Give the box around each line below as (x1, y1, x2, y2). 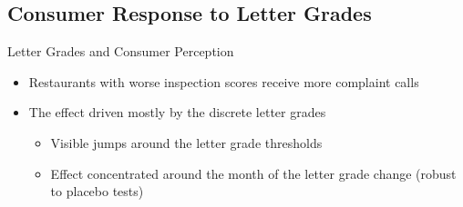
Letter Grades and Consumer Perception (7, 42, 234, 61)
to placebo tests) (50, 182, 144, 201)
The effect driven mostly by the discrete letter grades (28, 103, 326, 122)
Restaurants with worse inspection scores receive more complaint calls (28, 72, 419, 91)
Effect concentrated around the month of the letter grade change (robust (50, 163, 457, 182)
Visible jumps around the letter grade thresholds (50, 133, 323, 152)
